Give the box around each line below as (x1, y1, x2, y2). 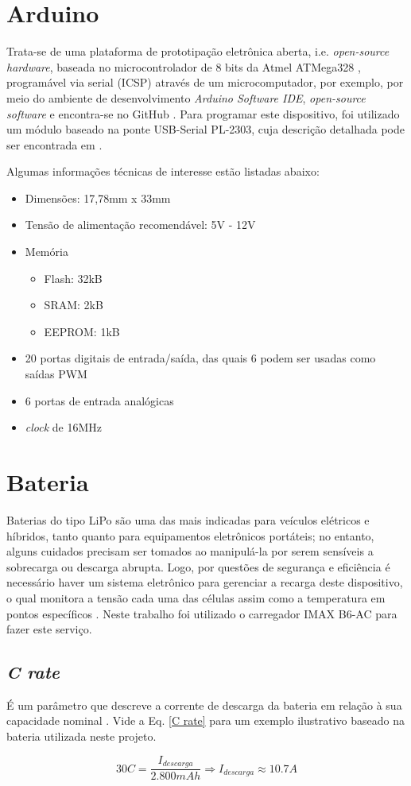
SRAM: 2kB (44, 296, 103, 313)
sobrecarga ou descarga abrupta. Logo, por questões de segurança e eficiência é (6, 558, 390, 575)
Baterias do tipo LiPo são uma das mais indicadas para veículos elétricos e (6, 511, 370, 528)
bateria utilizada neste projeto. (6, 728, 157, 745)
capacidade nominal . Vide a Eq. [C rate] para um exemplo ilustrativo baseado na (6, 712, 405, 729)
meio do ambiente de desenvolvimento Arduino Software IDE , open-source (6, 89, 366, 106)
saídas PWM (25, 366, 87, 382)
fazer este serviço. (6, 621, 92, 637)
